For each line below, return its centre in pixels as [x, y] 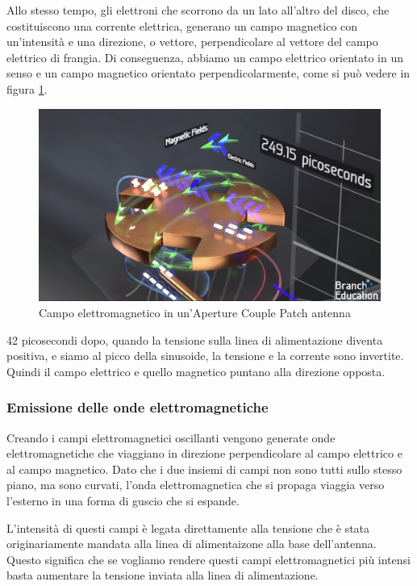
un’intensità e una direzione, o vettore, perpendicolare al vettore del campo [192, 42]
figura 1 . [27, 88]
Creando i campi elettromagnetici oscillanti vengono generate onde [171, 437]
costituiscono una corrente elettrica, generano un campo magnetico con [182, 25]
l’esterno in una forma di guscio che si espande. [123, 501]
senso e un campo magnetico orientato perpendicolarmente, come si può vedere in [208, 73]
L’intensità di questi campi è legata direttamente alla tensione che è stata [188, 527]
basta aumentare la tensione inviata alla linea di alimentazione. [163, 575]
